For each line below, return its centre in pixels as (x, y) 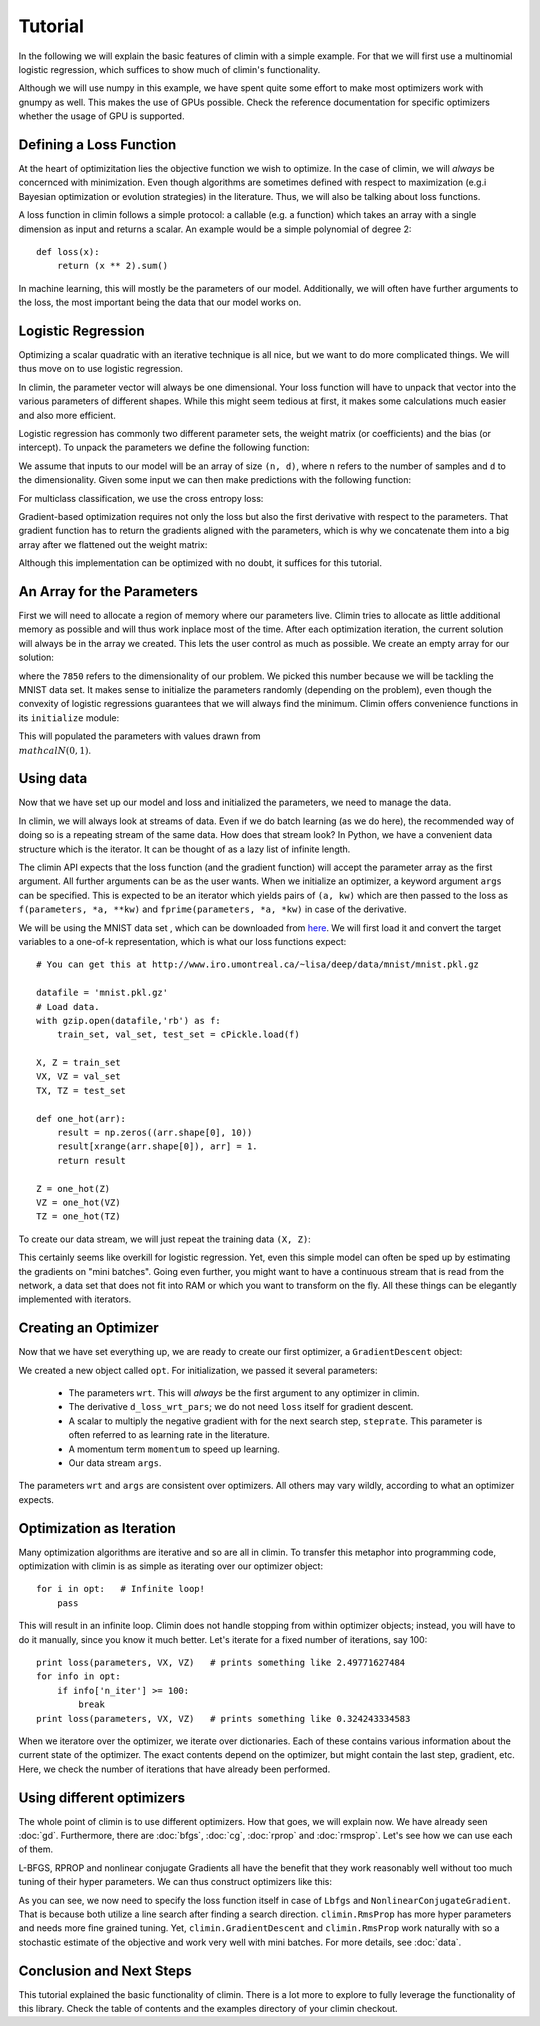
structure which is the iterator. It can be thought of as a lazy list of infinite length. (184, 849)
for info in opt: (78, 1676)
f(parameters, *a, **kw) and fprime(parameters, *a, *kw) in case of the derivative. (212, 909)
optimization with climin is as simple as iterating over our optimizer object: (171, 1566)
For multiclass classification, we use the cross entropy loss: (141, 498)
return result (91, 1160)
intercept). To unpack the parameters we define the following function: (164, 447)
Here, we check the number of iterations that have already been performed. (174, 1769)
